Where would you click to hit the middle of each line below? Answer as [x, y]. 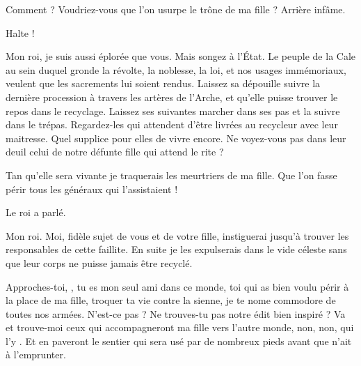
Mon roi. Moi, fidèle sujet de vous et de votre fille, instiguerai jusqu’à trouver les [177, 235]
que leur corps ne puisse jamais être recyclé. [99, 262]
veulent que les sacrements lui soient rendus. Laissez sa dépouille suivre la [163, 83]
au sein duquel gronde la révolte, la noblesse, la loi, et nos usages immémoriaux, [176, 69]
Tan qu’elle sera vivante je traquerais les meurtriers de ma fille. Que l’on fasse [171, 175]
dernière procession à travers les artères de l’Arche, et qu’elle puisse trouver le [172, 97]
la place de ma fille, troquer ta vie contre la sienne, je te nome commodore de [171, 300]
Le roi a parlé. [36, 212]
